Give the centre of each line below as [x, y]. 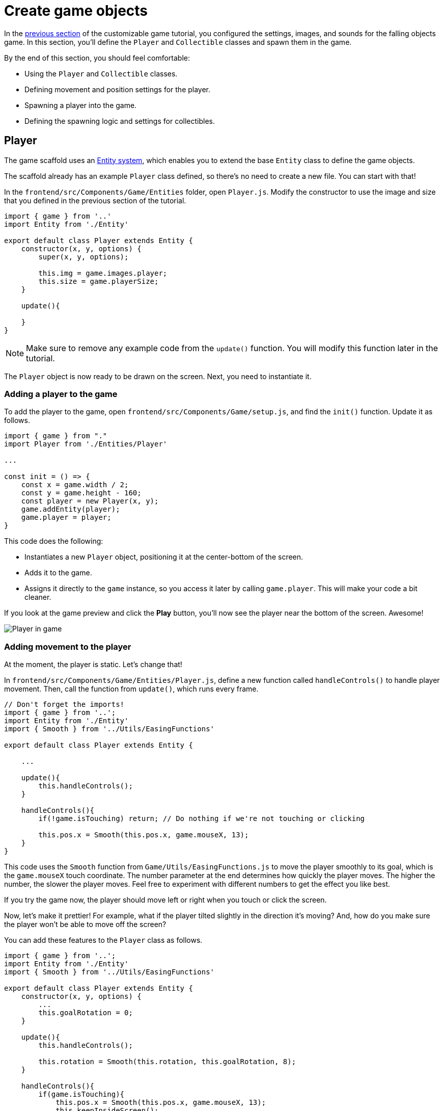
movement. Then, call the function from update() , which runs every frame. [131, 689]
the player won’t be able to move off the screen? [85, 924]
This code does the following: [54, 541]
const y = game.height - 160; [81, 493]
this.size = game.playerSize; [99, 281]
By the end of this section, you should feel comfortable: [97, 58]
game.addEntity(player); [71, 509]
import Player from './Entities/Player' [86, 444]
